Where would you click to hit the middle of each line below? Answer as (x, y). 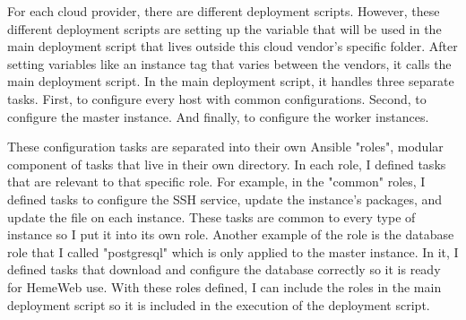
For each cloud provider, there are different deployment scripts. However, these (224, 11)
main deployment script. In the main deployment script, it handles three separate (231, 81)
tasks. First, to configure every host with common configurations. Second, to (217, 98)
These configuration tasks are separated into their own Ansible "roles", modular (225, 147)
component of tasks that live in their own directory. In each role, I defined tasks (227, 164)
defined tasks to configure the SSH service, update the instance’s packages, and (225, 199)
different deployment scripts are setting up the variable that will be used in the (224, 28)
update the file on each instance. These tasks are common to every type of (211, 216)
